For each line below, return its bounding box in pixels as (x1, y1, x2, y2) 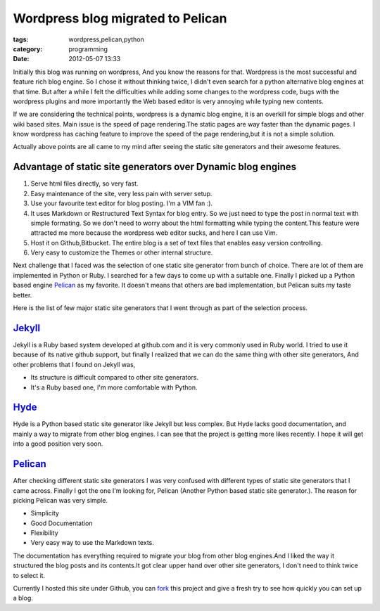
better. (13, 290, 32, 299)
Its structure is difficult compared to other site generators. (30, 373, 199, 382)
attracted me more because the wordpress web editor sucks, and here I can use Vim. (30, 229, 278, 237)
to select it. (13, 571, 46, 579)
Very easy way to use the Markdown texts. (30, 539, 154, 547)
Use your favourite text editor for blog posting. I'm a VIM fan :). (30, 199, 213, 207)
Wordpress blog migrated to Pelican (13, 11, 228, 26)
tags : (13, 35, 29, 44)
